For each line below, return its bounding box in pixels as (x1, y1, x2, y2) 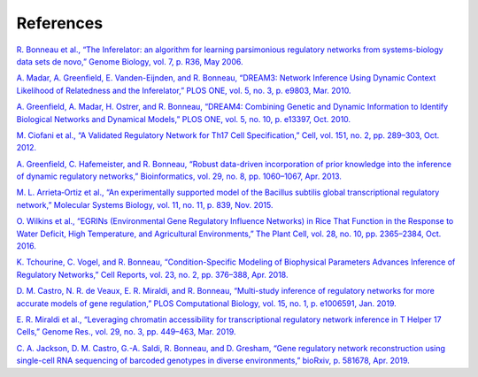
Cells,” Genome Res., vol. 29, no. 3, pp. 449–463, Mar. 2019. (16, 327, 236, 337)
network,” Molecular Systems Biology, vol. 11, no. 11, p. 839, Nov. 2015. (16, 199, 274, 210)
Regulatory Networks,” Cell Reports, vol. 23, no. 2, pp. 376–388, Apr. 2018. (16, 269, 289, 280)
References (16, 13, 104, 33)
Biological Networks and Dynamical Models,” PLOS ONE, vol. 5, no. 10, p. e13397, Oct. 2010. (16, 113, 351, 124)
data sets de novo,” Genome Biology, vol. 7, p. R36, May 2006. (16, 56, 243, 66)
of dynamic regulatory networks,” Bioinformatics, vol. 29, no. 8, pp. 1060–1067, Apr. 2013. (16, 171, 343, 181)
